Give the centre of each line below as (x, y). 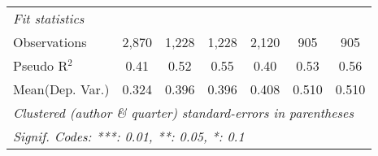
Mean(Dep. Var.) (61, 89)
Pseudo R (41, 65)
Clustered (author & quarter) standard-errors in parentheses (183, 113)
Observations (50, 42)
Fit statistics (49, 18)
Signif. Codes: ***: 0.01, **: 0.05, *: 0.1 (129, 136)
